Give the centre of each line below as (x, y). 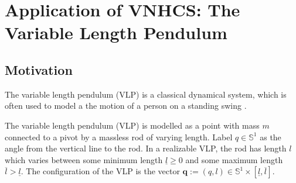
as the (271, 137)
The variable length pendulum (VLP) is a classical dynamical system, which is (146, 94)
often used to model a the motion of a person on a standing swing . (126, 106)
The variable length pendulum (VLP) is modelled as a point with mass (132, 125)
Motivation (39, 69)
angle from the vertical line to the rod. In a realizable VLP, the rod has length (146, 148)
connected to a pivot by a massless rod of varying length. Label (119, 137)
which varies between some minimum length (84, 159)
